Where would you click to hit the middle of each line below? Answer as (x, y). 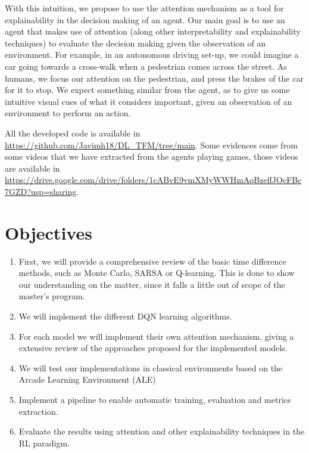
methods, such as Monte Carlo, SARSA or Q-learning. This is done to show (157, 273)
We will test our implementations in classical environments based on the (151, 367)
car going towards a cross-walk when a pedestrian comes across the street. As (146, 66)
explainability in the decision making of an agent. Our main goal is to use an (145, 19)
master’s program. (52, 296)
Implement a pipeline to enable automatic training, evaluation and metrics (155, 399)
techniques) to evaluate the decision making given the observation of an (135, 43)
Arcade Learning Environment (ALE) (87, 379)
